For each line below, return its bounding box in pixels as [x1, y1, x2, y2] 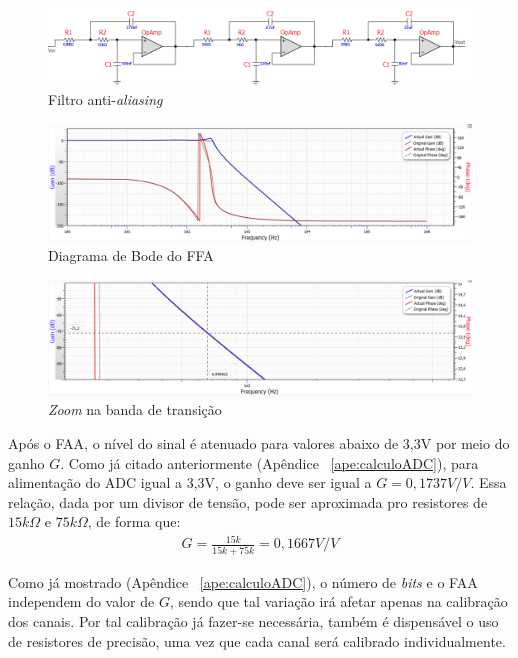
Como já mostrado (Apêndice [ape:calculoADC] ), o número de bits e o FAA [8, 571, 478, 592]
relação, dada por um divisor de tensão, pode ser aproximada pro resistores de [8, 491, 488, 512]
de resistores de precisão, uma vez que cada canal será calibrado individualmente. [8, 630, 506, 651]
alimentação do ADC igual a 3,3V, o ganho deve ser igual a [8, 472, 372, 493]
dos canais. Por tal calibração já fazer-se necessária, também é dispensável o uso [8, 610, 499, 631]
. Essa [470, 472, 507, 493]
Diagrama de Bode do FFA [48, 245, 214, 266]
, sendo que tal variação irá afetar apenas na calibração [169, 591, 508, 612]
